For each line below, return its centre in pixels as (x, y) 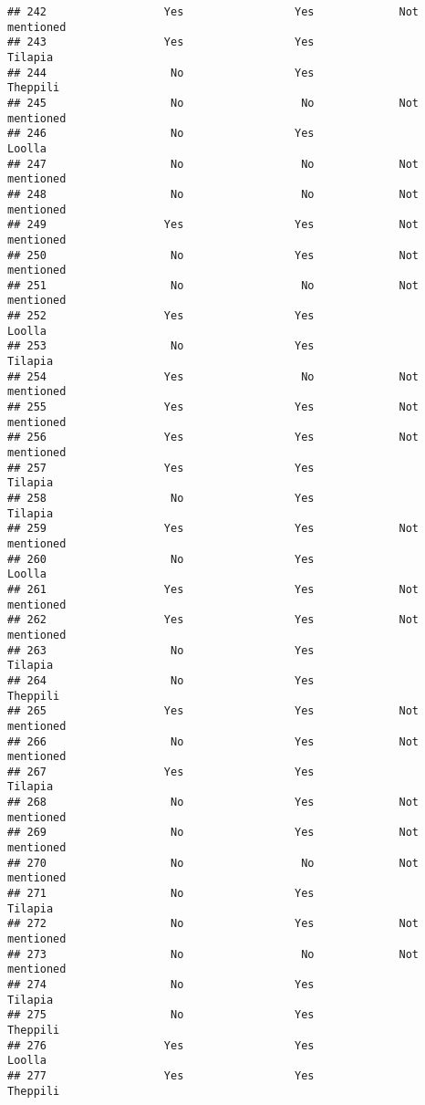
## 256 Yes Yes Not (213, 438)
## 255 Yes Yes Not (213, 407)
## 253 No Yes (161, 346)
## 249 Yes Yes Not (213, 225)
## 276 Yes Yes (161, 1045)
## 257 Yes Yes (161, 468)
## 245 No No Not (213, 103)
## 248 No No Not (213, 194)
